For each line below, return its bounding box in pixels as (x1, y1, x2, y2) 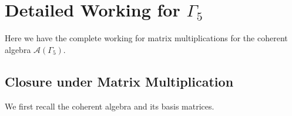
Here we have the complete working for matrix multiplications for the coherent (5, 32, 288, 44)
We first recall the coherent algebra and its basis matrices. (5, 100, 214, 112)
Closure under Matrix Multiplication (5, 72, 234, 90)
